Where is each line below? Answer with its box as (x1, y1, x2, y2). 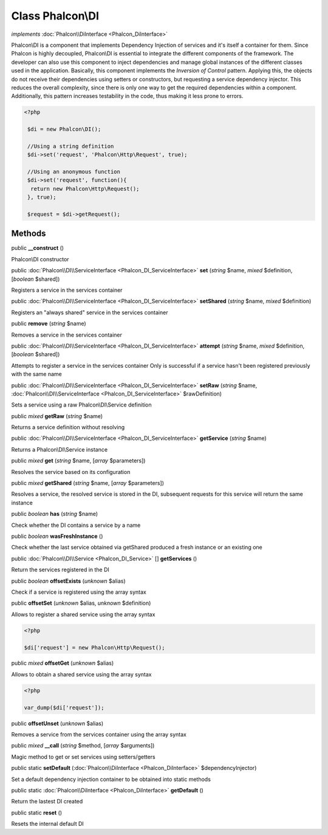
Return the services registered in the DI (11, 566, 109, 574)
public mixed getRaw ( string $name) (11, 412, 103, 419)
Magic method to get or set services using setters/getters (11, 753, 155, 760)
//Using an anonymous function (27, 168, 121, 175)
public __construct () (11, 244, 64, 252)
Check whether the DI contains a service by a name (11, 521, 141, 529)
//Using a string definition (27, 143, 114, 149)
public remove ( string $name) (11, 320, 86, 328)
